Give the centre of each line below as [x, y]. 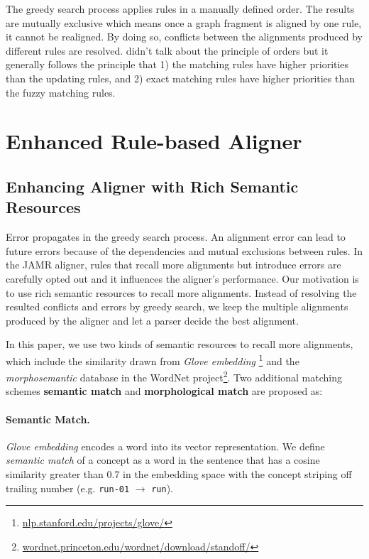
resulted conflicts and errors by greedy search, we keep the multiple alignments [177, 306]
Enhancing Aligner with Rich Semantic [152, 186]
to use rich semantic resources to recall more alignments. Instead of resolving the [181, 292]
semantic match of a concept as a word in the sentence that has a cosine [163, 460]
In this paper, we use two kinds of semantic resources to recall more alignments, [180, 344]
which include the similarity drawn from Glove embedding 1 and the [153, 359]
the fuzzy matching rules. [61, 92]
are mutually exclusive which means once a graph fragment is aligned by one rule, [184, 22]
